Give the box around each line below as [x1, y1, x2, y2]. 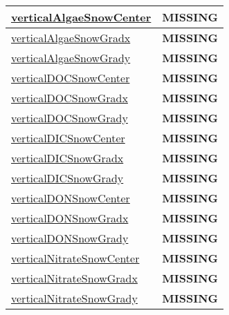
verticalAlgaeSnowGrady [11, 50, 131, 66]
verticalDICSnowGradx [11, 150, 124, 166]
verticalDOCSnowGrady [11, 110, 128, 126]
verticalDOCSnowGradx [11, 90, 128, 106]
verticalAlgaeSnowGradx [11, 30, 131, 46]
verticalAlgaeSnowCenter [11, 9, 152, 25]
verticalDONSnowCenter [11, 190, 130, 206]
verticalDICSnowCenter [11, 130, 125, 146]
